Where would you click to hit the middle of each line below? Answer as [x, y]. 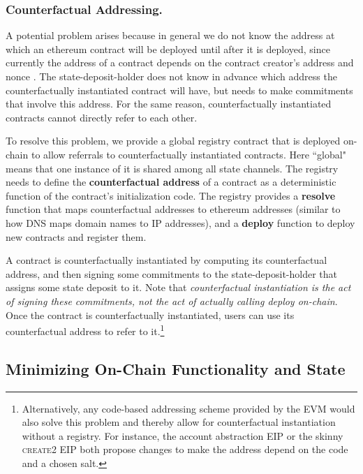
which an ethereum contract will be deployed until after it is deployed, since [168, 49]
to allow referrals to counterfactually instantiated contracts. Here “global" [188, 154]
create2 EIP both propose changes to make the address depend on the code [185, 449]
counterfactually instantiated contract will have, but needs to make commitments [179, 90]
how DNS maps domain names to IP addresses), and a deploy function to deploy [180, 222]
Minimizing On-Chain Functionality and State [176, 368]
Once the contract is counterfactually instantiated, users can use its [150, 314]
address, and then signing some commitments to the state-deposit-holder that [172, 273]
